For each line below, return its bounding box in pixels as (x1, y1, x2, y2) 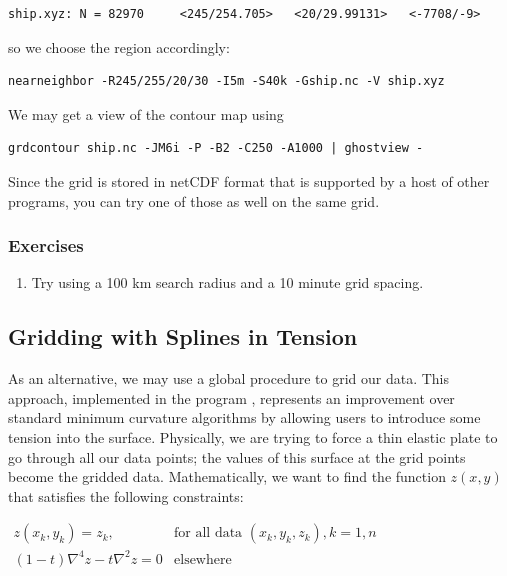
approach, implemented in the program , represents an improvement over (8, 387, 455, 408)
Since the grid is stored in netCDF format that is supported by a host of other (8, 170, 490, 191)
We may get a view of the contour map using (8, 103, 284, 124)
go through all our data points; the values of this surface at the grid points (8, 446, 466, 467)
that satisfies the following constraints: (8, 485, 244, 506)
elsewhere (174, 552, 232, 567)
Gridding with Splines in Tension (8, 321, 358, 352)
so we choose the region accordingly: (8, 36, 230, 57)
